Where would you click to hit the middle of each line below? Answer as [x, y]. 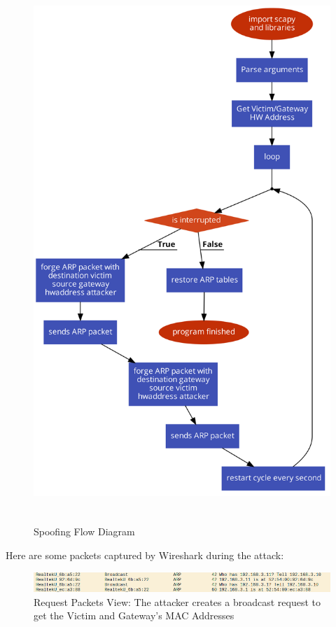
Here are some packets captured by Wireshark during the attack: [145, 555]
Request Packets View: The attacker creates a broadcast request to [177, 601]
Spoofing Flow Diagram [84, 531]
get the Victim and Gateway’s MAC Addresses [134, 615]
